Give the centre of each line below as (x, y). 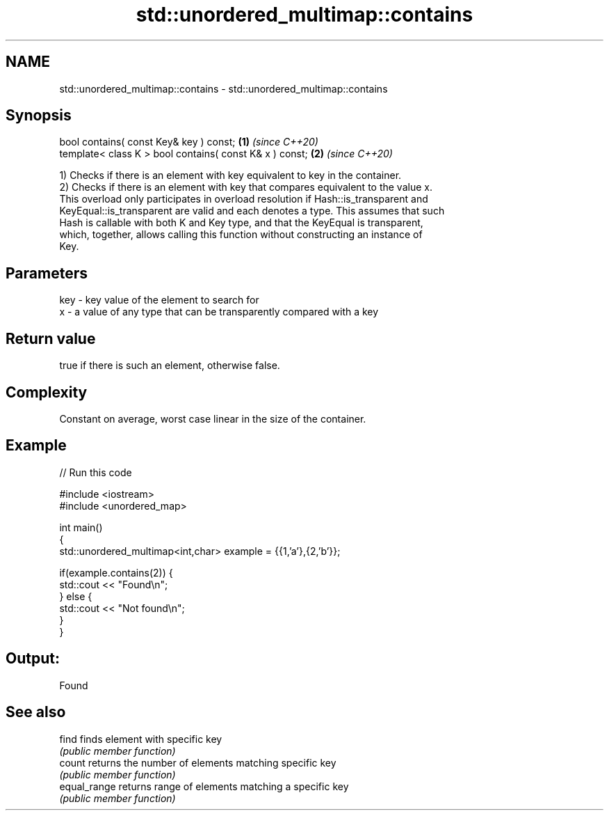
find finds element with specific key (141, 739)
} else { (76, 596)
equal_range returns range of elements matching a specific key (204, 786)
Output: (33, 659)
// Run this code (96, 472)
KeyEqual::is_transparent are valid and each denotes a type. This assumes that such (252, 211)
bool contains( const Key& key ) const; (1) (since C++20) (189, 142)
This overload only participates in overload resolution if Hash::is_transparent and (244, 199)
